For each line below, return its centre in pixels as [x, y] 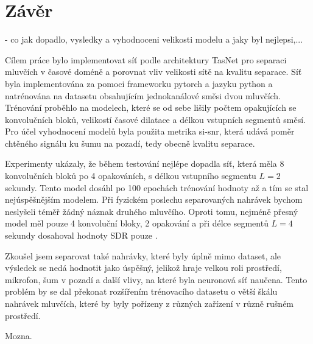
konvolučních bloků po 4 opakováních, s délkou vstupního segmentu [131, 176]
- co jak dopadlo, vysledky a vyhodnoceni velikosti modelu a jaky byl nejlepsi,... [154, 39]
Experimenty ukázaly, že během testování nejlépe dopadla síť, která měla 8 [145, 163]
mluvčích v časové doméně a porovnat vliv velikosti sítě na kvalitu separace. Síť [153, 72]
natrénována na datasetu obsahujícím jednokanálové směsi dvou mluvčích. [143, 95]
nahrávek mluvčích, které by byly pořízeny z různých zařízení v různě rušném [149, 303]
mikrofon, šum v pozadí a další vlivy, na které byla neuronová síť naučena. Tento [156, 279]
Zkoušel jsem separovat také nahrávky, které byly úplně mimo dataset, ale [143, 255]
